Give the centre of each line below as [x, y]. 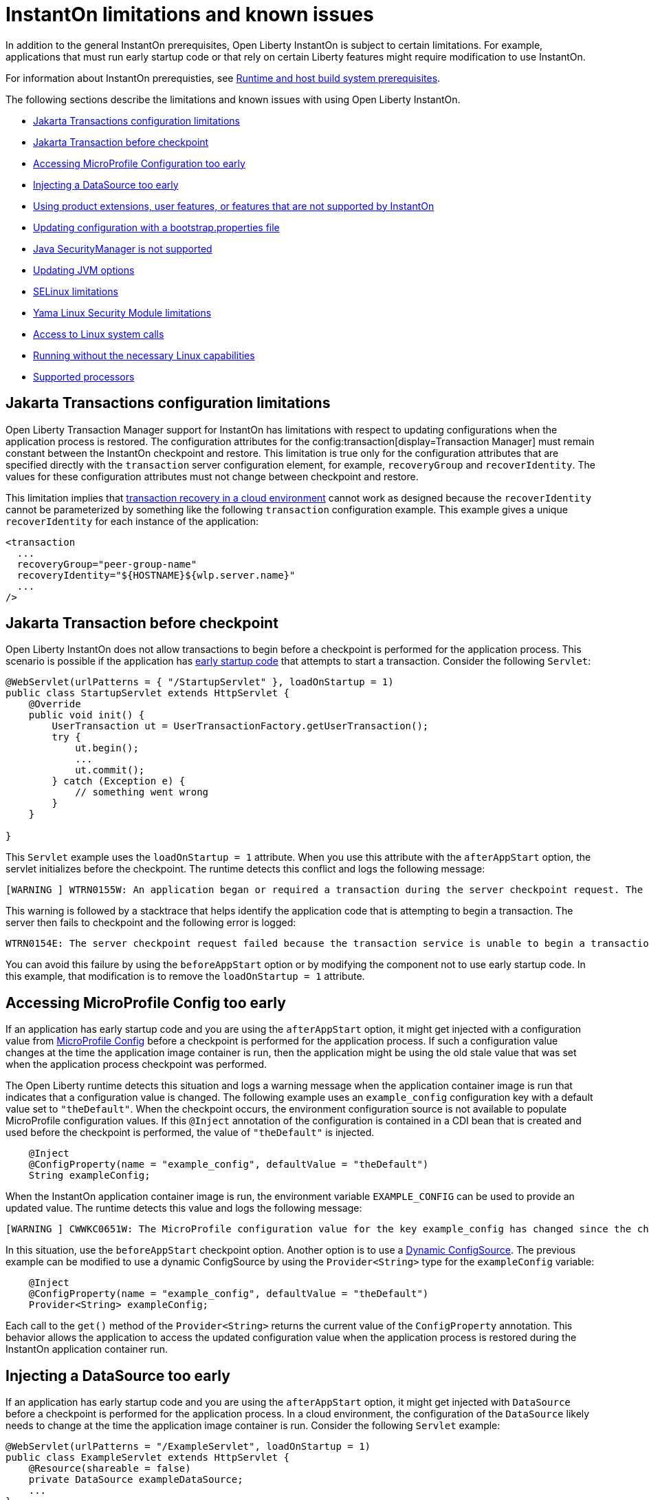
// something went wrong [142, 792]
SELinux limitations [76, 291]
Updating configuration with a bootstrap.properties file [156, 227]
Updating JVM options [84, 270]
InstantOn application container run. [87, 1349]
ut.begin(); [107, 748]
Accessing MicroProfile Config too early [146, 1003]
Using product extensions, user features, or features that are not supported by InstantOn [234, 206]
